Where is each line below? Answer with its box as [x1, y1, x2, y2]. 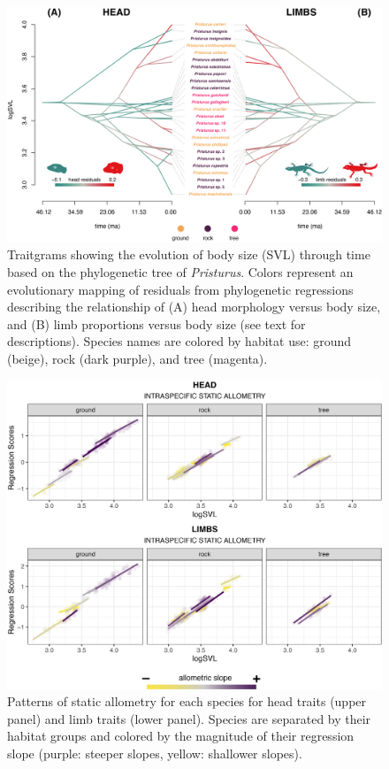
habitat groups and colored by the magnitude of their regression [7, 727, 355, 745]
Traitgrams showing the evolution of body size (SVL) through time [7, 245, 370, 264]
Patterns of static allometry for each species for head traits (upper [7, 692, 367, 711]
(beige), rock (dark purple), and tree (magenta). [7, 349, 268, 367]
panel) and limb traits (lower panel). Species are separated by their [7, 709, 371, 727]
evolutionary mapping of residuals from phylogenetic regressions [7, 280, 354, 298]
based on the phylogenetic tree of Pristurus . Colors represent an [7, 263, 354, 281]
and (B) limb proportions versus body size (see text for [7, 314, 306, 333]
